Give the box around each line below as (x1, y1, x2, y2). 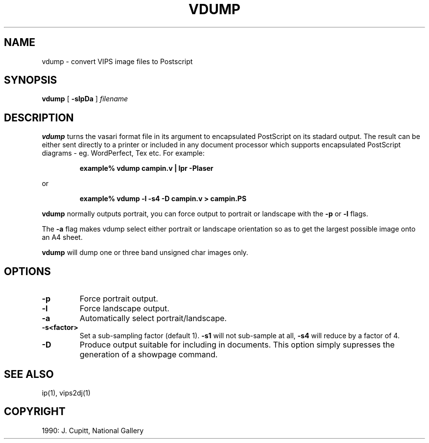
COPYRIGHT (4, 405, 66, 418)
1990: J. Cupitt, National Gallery (42, 426, 144, 435)
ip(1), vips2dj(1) (42, 388, 91, 397)
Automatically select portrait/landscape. (79, 313, 227, 324)
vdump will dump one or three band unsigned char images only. (42, 248, 248, 257)
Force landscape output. (79, 303, 169, 314)
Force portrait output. (79, 294, 158, 304)
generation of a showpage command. (79, 350, 218, 360)
